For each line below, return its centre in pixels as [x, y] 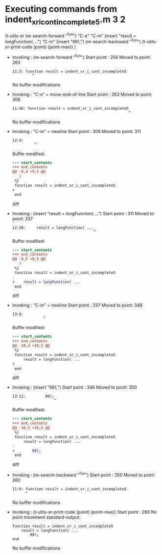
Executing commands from [61, 9]
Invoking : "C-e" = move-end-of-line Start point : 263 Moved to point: [82, 94]
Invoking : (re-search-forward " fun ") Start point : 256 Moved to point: [81, 56]
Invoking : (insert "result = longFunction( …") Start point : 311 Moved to [83, 213]
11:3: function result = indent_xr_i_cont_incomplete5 [69, 71]
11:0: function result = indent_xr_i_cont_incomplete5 [69, 489]
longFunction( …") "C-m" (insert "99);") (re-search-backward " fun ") [73, 41]
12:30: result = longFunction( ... [53, 227]
